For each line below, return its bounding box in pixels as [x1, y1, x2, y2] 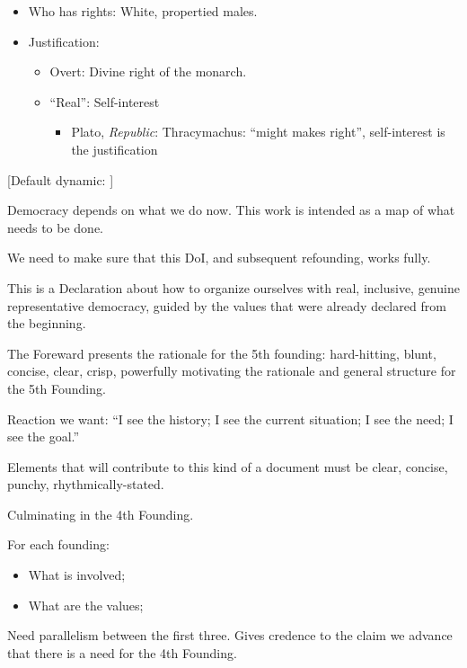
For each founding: [7, 535, 110, 554]
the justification [71, 139, 158, 158]
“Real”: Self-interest [49, 92, 160, 111]
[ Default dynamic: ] [7, 170, 114, 189]
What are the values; [28, 595, 144, 614]
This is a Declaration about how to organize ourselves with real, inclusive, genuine [7, 278, 460, 297]
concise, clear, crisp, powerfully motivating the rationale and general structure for [7, 361, 456, 380]
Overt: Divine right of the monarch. [49, 62, 247, 81]
